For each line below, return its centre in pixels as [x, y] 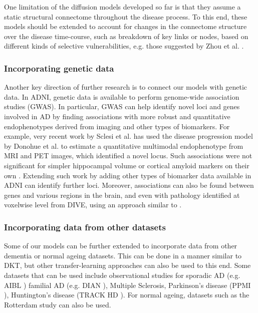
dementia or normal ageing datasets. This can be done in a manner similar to [123, 255]
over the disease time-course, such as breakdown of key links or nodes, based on [126, 36]
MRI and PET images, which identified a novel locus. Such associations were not [128, 155]
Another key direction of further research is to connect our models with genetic [126, 87]
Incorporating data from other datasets [85, 227]
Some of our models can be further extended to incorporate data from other [121, 246]
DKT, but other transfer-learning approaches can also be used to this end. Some [127, 265]
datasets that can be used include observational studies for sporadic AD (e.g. [122, 275]
